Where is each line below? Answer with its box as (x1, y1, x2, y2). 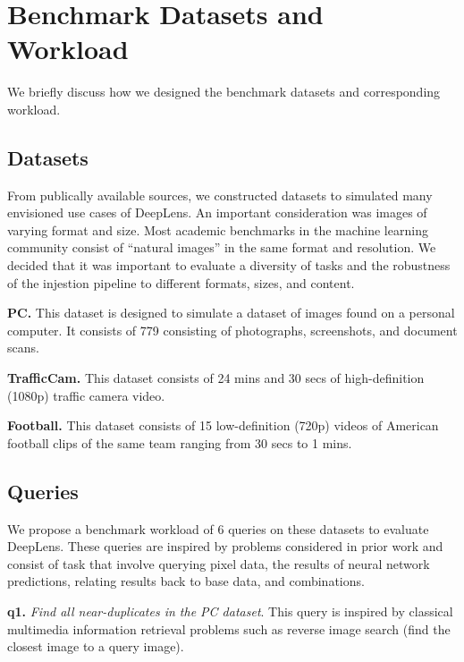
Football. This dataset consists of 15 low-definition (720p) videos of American (7, 416, 439, 435)
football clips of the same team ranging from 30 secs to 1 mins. (7, 433, 352, 452)
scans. (7, 338, 39, 357)
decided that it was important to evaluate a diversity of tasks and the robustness (7, 256, 451, 275)
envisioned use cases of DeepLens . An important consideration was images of (7, 203, 427, 222)
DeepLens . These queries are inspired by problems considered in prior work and (7, 537, 443, 556)
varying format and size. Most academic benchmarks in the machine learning (7, 220, 428, 239)
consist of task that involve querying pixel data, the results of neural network (7, 554, 430, 573)
